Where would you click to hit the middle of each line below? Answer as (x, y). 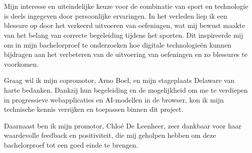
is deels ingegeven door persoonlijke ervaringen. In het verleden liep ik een (116, 15)
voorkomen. (21, 64)
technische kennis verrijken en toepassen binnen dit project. (94, 109)
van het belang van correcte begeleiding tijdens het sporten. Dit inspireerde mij (124, 35)
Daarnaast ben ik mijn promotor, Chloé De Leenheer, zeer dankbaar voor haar (123, 125)
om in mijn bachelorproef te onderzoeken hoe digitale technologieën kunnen (118, 44)
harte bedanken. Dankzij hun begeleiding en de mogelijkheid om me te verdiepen (126, 89)
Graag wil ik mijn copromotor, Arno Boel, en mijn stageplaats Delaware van (119, 80)
